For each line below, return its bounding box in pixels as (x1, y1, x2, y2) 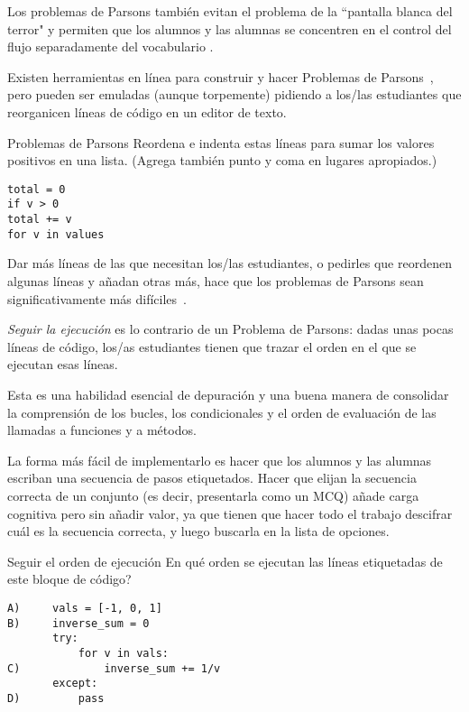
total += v (7, 213, 72, 227)
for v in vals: (78, 646, 169, 660)
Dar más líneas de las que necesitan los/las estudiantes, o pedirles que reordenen (7, 254, 452, 273)
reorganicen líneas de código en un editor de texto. (7, 102, 287, 121)
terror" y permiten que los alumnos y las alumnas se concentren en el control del (7, 19, 452, 38)
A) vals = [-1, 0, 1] (7, 601, 162, 615)
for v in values (7, 227, 105, 241)
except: (52, 677, 98, 690)
